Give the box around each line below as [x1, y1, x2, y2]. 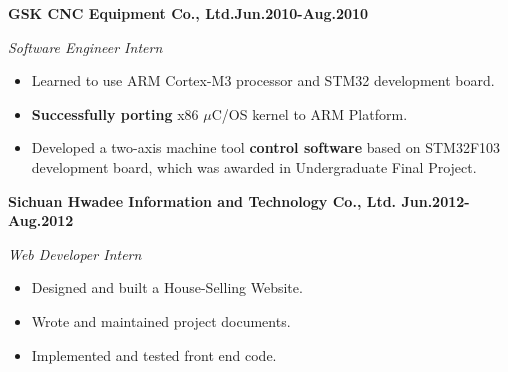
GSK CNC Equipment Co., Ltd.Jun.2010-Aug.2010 [8, 3, 369, 23]
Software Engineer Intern [8, 36, 163, 57]
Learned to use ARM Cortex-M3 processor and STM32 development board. [31, 70, 495, 91]
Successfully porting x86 [31, 103, 199, 124]
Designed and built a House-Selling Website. [31, 277, 303, 298]
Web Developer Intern [8, 243, 142, 264]
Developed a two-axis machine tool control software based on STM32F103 [31, 137, 501, 158]
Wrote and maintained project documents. [31, 310, 291, 331]
